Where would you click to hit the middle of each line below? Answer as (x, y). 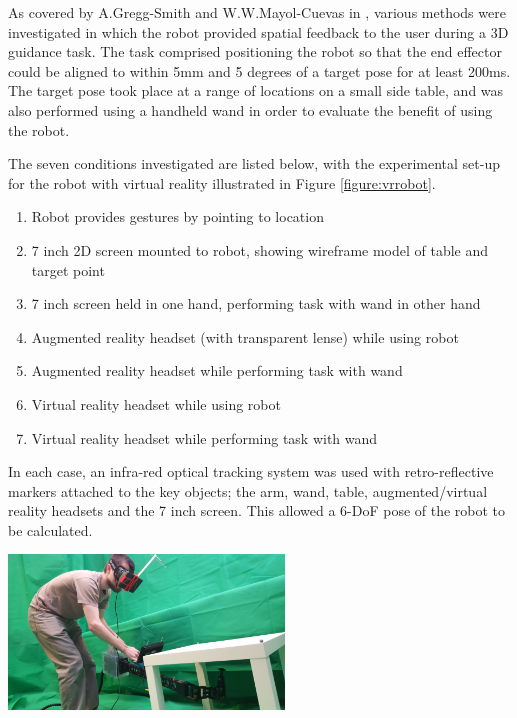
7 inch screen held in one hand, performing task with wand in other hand (256, 303)
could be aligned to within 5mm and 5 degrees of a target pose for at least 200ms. (259, 70)
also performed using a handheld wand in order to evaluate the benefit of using (250, 109)
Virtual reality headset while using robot (156, 403)
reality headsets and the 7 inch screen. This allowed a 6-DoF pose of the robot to (257, 510)
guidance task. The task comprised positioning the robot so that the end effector (255, 51)
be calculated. (50, 529)
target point (68, 269)
